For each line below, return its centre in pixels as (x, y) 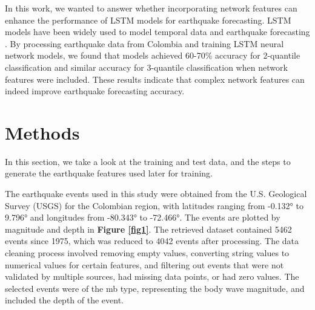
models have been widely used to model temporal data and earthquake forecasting (157, 32)
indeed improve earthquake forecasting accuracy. (95, 91)
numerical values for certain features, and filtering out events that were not (144, 264)
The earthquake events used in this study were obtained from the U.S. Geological (156, 194)
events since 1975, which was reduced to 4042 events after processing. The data (152, 241)
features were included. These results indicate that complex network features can (155, 79)
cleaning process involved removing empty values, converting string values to (147, 253)
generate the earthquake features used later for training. (109, 173)
